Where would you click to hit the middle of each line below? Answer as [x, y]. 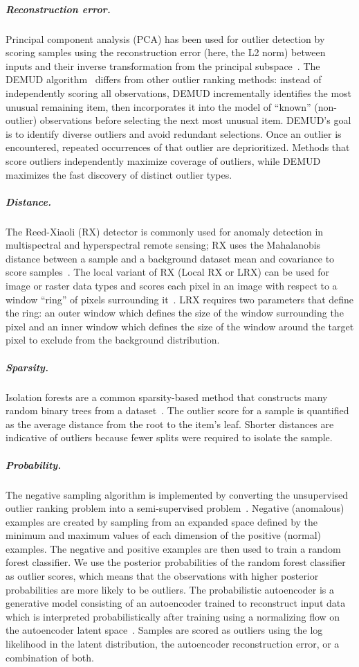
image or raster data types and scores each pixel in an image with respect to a [172, 286]
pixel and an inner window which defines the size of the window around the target [180, 326]
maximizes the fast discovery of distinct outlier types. [119, 174]
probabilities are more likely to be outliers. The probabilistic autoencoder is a [170, 589]
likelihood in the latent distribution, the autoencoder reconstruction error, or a [173, 644]
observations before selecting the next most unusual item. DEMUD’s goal [195, 120]
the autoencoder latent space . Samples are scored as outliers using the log [164, 630]
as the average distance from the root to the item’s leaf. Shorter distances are [170, 424]
